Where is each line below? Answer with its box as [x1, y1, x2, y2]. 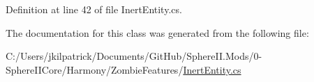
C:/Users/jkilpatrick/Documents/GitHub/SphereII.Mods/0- [6, 49, 262, 63]
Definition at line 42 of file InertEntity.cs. [6, 2, 182, 16]
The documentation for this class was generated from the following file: [6, 25, 309, 40]
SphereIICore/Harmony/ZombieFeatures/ [6, 62, 184, 76]
